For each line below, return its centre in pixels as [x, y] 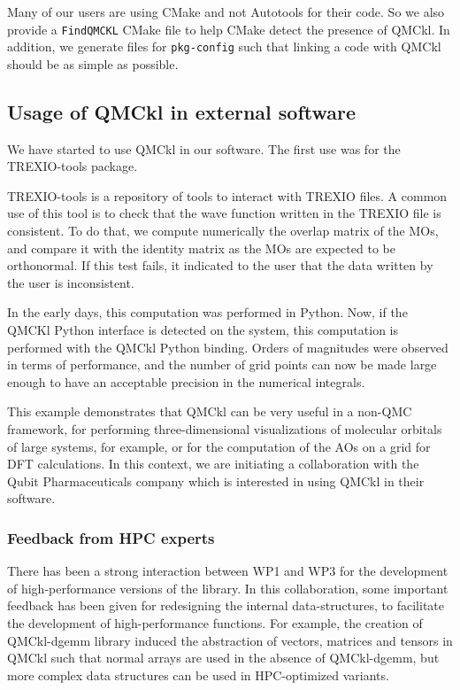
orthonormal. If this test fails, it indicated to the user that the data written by [220, 265]
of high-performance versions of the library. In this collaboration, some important [228, 588]
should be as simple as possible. [93, 63]
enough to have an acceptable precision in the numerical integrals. [186, 381]
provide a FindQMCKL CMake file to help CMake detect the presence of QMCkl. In [229, 29]
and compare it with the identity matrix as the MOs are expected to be [201, 248]
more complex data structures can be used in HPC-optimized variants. [198, 674]
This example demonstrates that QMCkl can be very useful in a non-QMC [210, 411]
